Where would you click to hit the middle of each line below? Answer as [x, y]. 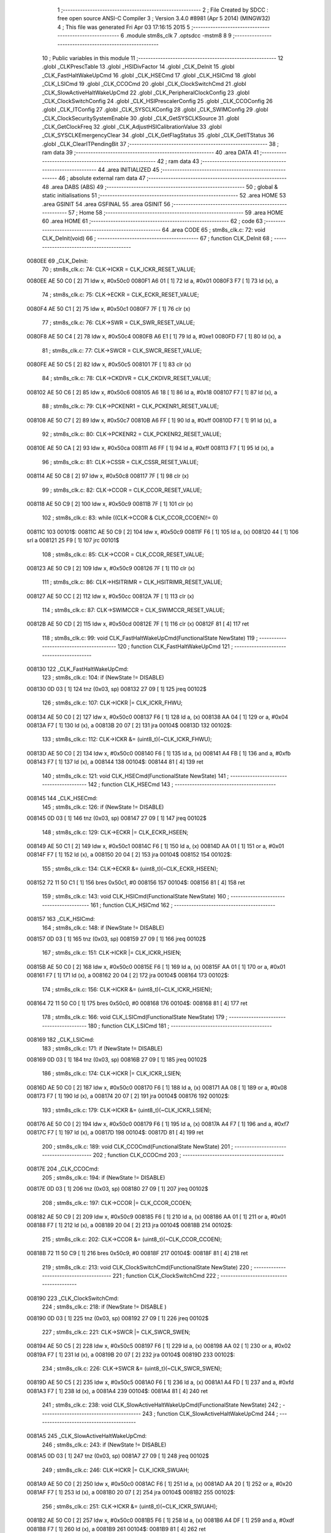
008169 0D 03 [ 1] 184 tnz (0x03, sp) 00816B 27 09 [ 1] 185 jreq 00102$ [117, 1059]
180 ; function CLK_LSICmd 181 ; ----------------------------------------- [180, 1026]
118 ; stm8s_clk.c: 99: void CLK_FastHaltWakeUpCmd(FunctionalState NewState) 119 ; [150, 638]
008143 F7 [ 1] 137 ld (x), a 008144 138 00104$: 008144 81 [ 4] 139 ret [115, 762]
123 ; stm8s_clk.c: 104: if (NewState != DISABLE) [103, 678]
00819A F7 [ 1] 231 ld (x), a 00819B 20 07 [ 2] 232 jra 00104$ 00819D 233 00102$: [131, 1355]
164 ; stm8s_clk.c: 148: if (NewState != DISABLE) [103, 927]
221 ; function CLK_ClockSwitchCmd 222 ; [166, 1275]
